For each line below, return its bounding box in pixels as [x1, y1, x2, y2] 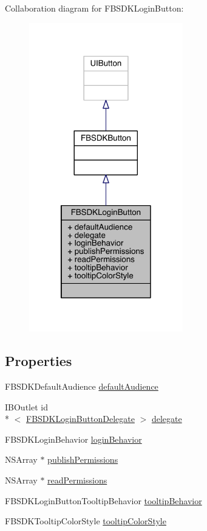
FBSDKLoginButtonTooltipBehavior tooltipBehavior [5, 494, 202, 507]
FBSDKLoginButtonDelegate [26, 412, 135, 425]
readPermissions [47, 474, 107, 487]
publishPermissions [47, 453, 118, 466]
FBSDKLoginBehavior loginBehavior [5, 432, 142, 445]
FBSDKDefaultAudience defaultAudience [5, 380, 158, 393]
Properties [5, 351, 72, 370]
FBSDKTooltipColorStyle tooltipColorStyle [5, 515, 166, 527]
